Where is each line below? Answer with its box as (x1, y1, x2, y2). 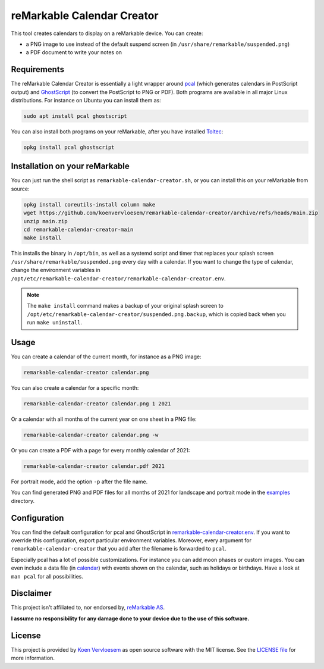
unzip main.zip (23, 218, 68, 224)
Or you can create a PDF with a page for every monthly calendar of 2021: (11, 446, 190, 454)
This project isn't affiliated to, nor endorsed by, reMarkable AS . (11, 604, 165, 611)
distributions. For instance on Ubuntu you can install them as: (11, 97, 161, 104)
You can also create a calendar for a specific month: (11, 384, 139, 391)
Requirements (11, 64, 65, 74)
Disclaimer (11, 588, 52, 598)
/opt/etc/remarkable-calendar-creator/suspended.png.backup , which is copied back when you (27, 310, 287, 318)
